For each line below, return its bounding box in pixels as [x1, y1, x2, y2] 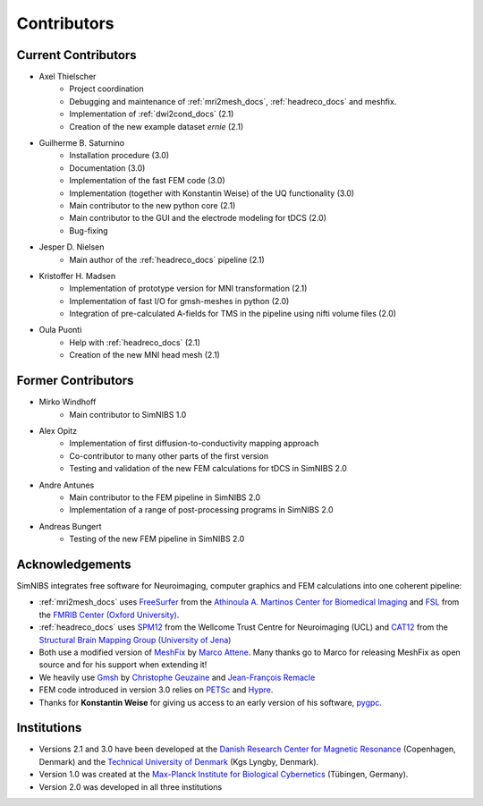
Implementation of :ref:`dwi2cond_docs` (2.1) [69, 108, 234, 120]
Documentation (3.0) [69, 162, 146, 174]
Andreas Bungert [38, 521, 102, 531]
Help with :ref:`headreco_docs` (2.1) [69, 336, 201, 348]
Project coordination [69, 83, 144, 94]
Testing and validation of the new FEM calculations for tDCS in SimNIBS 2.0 [69, 463, 348, 474]
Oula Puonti [38, 325, 82, 335]
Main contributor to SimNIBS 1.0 [69, 409, 187, 420]
